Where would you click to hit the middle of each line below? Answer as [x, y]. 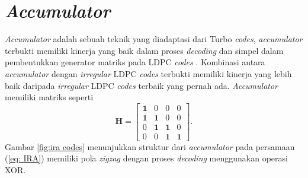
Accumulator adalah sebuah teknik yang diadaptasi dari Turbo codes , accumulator [154, 39]
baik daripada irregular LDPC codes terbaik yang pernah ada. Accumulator [142, 85]
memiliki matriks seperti [49, 97]
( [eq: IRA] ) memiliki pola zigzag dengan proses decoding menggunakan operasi [146, 158]
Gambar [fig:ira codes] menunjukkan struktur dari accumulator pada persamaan [150, 146]
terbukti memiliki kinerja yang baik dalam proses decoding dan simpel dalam [144, 50]
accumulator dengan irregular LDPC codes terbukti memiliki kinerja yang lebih [148, 73]
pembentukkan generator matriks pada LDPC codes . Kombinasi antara [135, 62]
